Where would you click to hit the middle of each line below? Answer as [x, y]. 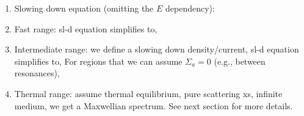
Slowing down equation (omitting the [84, 8]
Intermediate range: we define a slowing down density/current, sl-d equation [157, 49]
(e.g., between [240, 61]
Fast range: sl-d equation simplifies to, [86, 28]
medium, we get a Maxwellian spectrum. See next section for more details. [154, 105]
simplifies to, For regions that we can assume [98, 61]
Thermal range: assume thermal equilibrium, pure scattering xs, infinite [148, 93]
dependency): [190, 8]
